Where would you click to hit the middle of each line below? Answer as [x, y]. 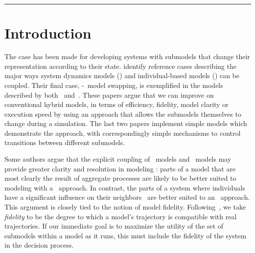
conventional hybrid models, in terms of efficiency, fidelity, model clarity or [116, 104]
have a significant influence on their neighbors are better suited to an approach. [127, 197]
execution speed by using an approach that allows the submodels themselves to [123, 114]
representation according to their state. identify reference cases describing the [120, 66]
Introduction [48, 33]
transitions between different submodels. [65, 142]
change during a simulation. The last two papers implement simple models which [126, 123]
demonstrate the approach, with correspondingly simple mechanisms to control [123, 133]
